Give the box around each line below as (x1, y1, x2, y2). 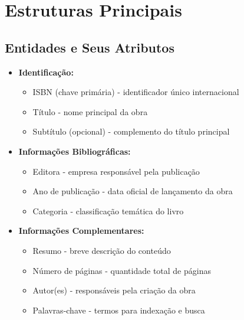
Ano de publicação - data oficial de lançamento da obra (32, 185, 233, 197)
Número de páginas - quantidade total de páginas (32, 264, 211, 276)
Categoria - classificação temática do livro (32, 204, 184, 217)
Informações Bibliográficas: (18, 145, 131, 157)
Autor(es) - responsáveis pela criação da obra (32, 284, 196, 296)
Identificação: (18, 66, 74, 78)
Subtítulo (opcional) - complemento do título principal (32, 125, 230, 138)
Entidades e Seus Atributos (5, 38, 174, 56)
